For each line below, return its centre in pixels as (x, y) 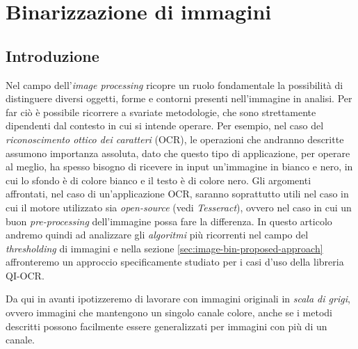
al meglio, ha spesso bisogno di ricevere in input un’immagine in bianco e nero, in (179, 167)
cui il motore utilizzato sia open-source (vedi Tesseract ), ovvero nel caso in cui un (179, 207)
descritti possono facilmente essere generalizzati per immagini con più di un (166, 326)
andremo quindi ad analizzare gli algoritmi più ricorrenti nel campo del (157, 235)
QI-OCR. (25, 275)
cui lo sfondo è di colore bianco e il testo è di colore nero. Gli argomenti (158, 180)
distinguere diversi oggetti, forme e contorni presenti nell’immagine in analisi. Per (179, 98)
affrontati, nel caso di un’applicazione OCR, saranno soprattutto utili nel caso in (177, 194)
